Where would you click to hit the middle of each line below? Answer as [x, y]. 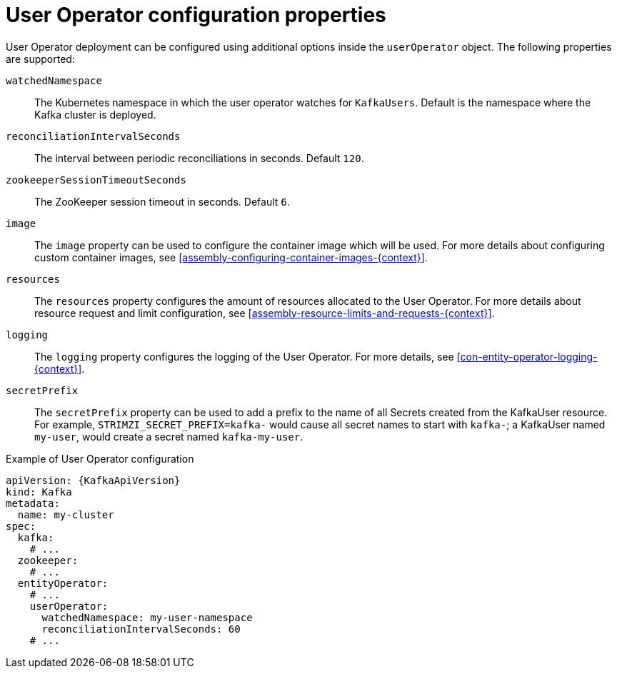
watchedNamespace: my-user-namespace [147, 617]
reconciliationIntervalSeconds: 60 [141, 629]
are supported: [40, 59]
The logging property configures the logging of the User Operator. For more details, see [244, 356]
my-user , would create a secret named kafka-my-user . [169, 436]
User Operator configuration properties [196, 15]
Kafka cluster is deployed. [95, 114]
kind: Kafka [39, 492]
